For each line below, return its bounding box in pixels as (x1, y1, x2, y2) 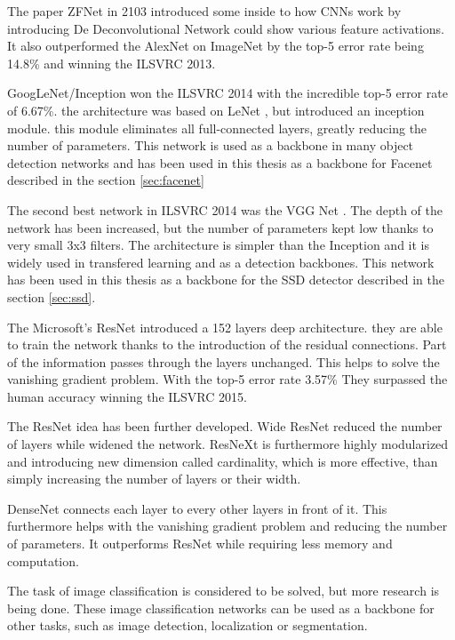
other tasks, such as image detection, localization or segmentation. (7, 616, 368, 635)
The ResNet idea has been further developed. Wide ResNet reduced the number (7, 417, 443, 436)
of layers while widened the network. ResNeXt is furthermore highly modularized (7, 435, 449, 453)
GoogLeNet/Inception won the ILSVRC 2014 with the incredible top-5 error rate (7, 84, 448, 102)
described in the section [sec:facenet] (7, 171, 204, 189)
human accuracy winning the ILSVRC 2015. (7, 387, 247, 405)
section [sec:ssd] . (7, 287, 96, 306)
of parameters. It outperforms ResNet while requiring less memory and (7, 534, 393, 553)
